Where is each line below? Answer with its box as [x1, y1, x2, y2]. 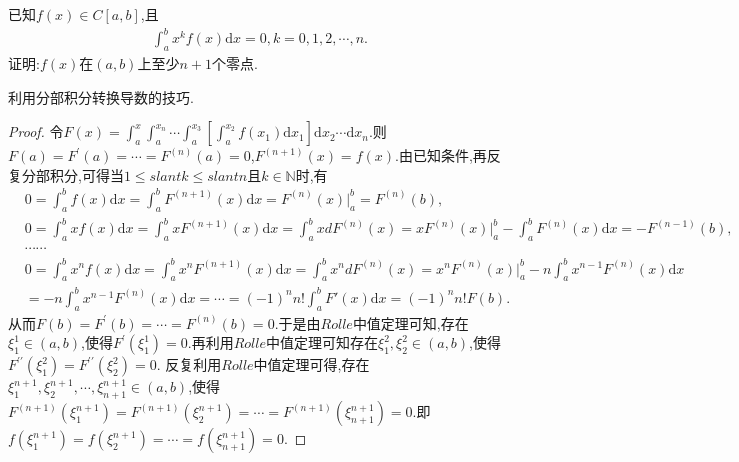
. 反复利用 [156, 354, 222, 375]
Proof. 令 [8, 121, 64, 142]
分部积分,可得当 [21, 164, 124, 185]
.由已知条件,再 [394, 145, 487, 166]
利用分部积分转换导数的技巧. [8, 86, 194, 107]
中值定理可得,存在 [253, 354, 370, 375]
